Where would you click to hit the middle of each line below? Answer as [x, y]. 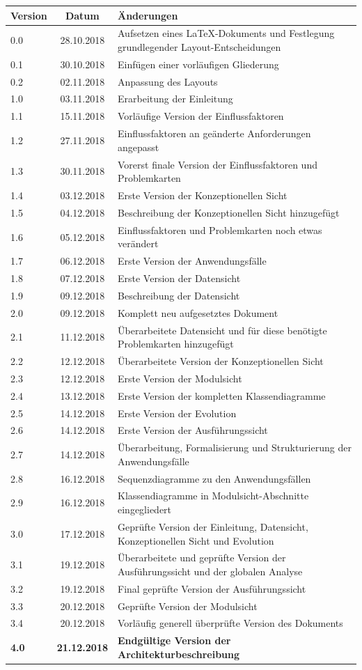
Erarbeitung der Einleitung [175, 99]
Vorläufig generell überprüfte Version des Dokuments [230, 623]
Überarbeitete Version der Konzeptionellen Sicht [221, 360]
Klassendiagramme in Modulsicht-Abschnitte [213, 496]
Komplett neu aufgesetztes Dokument [198, 312]
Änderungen [148, 15]
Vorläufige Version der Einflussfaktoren [201, 116]
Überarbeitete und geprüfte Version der [202, 558]
